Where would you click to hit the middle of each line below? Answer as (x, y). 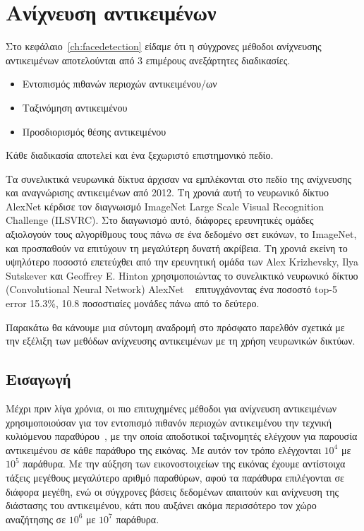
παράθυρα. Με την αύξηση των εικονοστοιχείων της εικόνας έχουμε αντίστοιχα (184, 464)
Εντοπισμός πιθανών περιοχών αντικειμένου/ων (120, 84)
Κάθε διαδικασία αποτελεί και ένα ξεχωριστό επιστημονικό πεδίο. (140, 155)
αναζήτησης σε (36, 519)
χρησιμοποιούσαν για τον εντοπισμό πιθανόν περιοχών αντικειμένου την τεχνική (169, 422)
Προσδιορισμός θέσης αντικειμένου (94, 131)
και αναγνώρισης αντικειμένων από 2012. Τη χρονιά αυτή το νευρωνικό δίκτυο (167, 192)
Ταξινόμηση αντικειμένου (75, 107)
